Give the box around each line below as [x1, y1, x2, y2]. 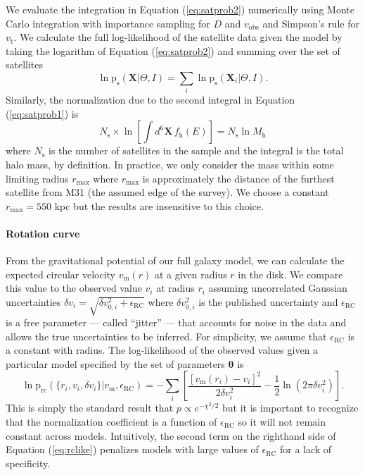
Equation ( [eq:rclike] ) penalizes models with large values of [6, 442, 259, 457]
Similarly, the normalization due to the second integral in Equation [6, 92, 295, 107]
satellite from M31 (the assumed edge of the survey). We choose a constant [6, 185, 329, 199]
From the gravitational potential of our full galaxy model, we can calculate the [6, 253, 345, 268]
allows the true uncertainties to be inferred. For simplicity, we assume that [6, 328, 327, 343]
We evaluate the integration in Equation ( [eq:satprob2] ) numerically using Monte [6, 2, 354, 16]
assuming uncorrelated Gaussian [208, 280, 347, 295]
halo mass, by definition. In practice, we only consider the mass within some [6, 157, 334, 172]
